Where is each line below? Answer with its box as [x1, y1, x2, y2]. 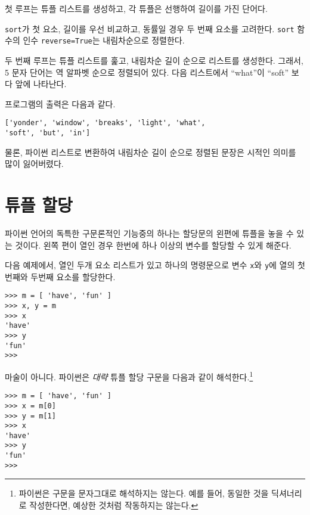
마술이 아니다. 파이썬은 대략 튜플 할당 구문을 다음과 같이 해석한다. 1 [5, 368, 253, 383]
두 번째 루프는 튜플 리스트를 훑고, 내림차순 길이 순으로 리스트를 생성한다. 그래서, [5, 54, 303, 66]
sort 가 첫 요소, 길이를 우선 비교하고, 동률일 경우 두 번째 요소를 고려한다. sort [5, 22, 294, 35]
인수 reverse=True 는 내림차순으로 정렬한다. [23, 34, 185, 46]
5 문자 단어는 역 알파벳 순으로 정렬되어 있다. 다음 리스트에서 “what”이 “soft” [5, 66, 289, 78]
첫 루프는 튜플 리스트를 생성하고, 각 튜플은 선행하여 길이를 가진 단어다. [5, 2, 268, 14]
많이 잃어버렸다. [5, 157, 64, 170]
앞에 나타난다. [15, 77, 67, 90]
